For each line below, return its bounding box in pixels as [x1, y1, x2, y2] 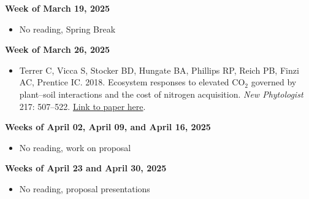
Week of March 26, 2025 [5, 43, 110, 56]
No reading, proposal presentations [19, 182, 150, 195]
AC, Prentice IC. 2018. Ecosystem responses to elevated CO [19, 76, 245, 88]
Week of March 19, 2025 [5, 2, 110, 14]
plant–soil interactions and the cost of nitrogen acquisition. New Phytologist [19, 87, 303, 100]
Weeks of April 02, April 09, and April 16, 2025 [5, 120, 211, 133]
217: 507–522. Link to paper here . [19, 99, 146, 112]
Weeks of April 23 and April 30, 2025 [5, 162, 167, 174]
